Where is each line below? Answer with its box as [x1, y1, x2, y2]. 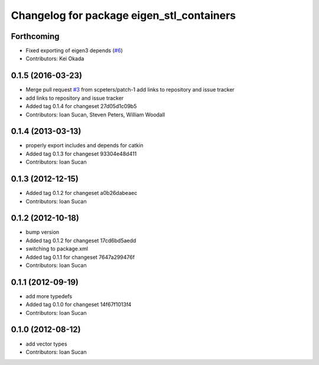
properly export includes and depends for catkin [25, 142, 144, 149]
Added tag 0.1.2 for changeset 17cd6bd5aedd [25, 237, 136, 244]
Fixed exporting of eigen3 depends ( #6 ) [25, 47, 123, 54]
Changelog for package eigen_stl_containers [11, 9, 236, 22]
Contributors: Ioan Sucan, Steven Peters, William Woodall [25, 111, 165, 118]
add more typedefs [25, 292, 73, 299]
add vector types [25, 340, 67, 347]
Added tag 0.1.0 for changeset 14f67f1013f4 [25, 301, 132, 308]
